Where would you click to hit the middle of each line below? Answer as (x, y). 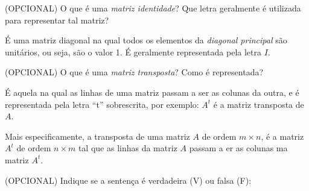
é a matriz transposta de (259, 104)
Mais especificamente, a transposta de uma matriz (97, 136)
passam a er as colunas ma (238, 148)
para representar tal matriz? (57, 20)
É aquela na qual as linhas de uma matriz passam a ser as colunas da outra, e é (152, 92)
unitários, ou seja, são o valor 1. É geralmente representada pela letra (133, 52)
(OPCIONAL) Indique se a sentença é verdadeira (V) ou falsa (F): (128, 180)
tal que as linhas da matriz (128, 148)
